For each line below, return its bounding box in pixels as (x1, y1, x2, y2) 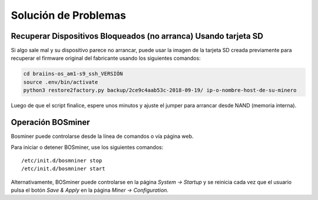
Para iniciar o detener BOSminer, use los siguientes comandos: (11, 144, 164, 151)
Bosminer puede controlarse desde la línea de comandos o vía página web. (11, 133, 194, 140)
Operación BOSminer (11, 117, 91, 127)
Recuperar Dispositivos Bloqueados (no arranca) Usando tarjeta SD (11, 31, 263, 41)
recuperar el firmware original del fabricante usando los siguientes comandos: (11, 55, 201, 62)
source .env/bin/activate (23, 79, 98, 85)
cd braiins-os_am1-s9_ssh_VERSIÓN (23, 70, 123, 77)
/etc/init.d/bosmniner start (21, 165, 105, 172)
